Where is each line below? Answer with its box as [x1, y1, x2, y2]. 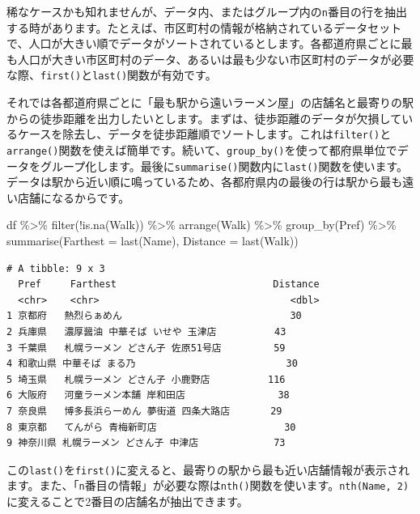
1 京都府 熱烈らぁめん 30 [6, 310, 302, 322]
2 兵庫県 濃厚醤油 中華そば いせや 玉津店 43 [6, 326, 286, 338]
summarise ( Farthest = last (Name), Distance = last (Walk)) [6, 232, 299, 249]
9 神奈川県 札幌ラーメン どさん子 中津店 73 [6, 437, 286, 449]
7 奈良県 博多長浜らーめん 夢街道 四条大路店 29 [6, 405, 282, 417]
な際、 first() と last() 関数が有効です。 [6, 66, 217, 83]
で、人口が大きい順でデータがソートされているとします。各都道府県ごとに [6, 35, 401, 52]
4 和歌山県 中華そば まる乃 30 [6, 358, 298, 370]
